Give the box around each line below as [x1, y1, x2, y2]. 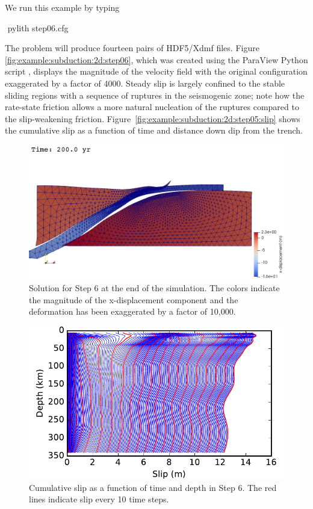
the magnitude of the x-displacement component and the [29, 293, 238, 306]
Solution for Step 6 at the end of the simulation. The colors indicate [29, 282, 280, 294]
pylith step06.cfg [7, 21, 69, 34]
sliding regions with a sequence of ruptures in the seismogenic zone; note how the [5, 88, 305, 101]
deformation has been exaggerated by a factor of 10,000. [29, 305, 236, 318]
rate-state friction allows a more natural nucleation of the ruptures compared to [5, 100, 299, 113]
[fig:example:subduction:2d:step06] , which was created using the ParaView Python [5, 53, 308, 66]
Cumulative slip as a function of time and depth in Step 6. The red [29, 481, 277, 493]
